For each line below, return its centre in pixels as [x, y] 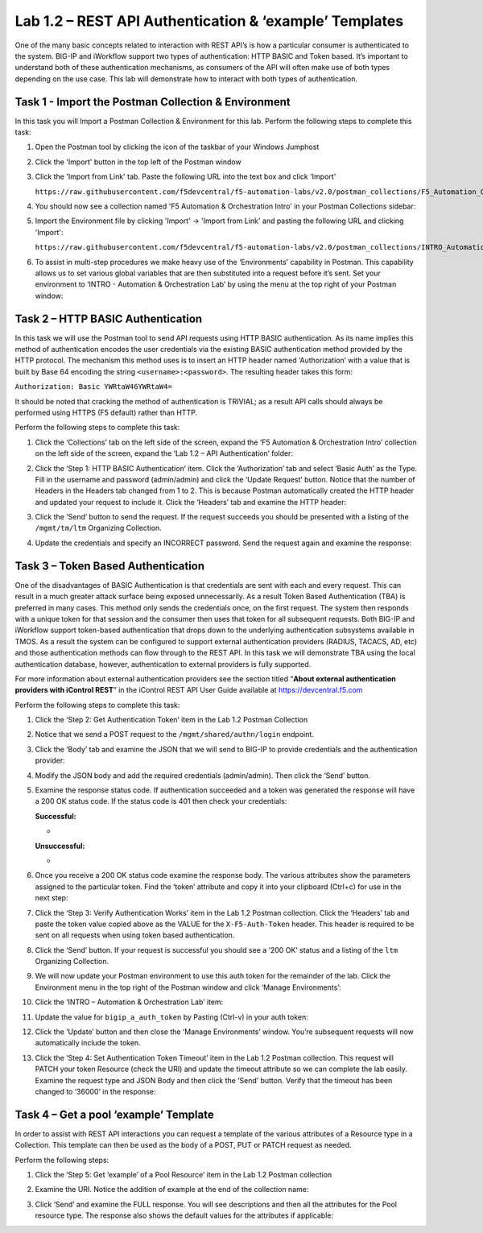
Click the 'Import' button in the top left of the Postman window [138, 162]
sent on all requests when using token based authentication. [135, 935]
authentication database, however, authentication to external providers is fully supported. [163, 664]
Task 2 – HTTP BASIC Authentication [109, 319]
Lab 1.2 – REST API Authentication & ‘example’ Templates [209, 21]
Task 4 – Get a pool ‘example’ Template [114, 1114]
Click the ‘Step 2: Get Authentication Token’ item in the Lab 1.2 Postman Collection [171, 720]
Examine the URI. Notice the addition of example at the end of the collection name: [172, 1190]
